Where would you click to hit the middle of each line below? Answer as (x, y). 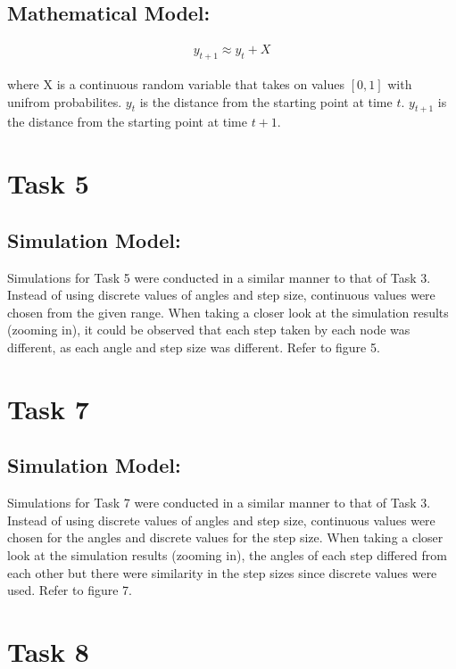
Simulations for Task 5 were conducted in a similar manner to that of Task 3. (219, 277)
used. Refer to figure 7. (70, 590)
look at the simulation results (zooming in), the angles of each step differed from (227, 554)
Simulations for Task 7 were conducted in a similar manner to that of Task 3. (219, 503)
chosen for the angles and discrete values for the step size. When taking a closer (225, 537)
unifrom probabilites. (65, 101)
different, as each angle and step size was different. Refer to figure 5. (194, 347)
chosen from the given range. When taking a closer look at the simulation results (228, 312)
